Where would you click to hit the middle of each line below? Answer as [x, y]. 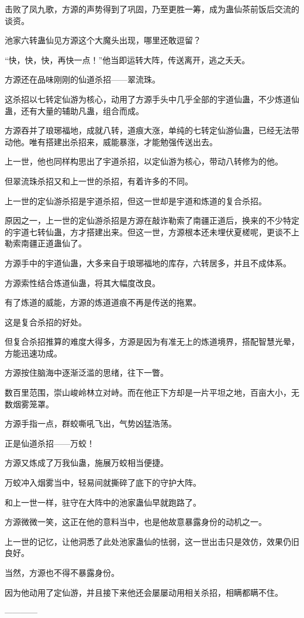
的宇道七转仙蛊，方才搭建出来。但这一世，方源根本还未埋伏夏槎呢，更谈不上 [152, 231]
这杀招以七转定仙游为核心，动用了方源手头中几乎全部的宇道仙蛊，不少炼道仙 [152, 99]
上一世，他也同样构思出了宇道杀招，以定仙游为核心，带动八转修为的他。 [144, 161]
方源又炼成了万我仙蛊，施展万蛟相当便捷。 [87, 463]
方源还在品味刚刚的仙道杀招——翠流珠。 [82, 79]
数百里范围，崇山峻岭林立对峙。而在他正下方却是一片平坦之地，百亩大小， [148, 392]
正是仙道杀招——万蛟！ [50, 443]
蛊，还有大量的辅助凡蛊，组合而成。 [74, 110]
